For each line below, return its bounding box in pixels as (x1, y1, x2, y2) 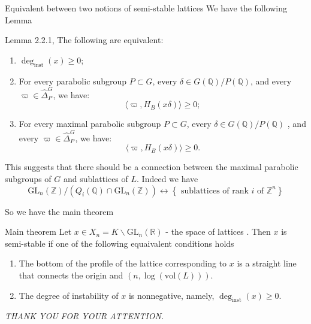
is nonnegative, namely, (128, 289, 215, 301)
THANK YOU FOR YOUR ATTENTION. (5, 310, 164, 322)
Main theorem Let (5, 225, 72, 238)
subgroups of (5, 172, 52, 184)
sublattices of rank (180, 186, 249, 195)
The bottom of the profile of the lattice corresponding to (19, 257, 227, 270)
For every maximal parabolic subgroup (19, 117, 161, 130)
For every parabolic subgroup (19, 74, 127, 87)
